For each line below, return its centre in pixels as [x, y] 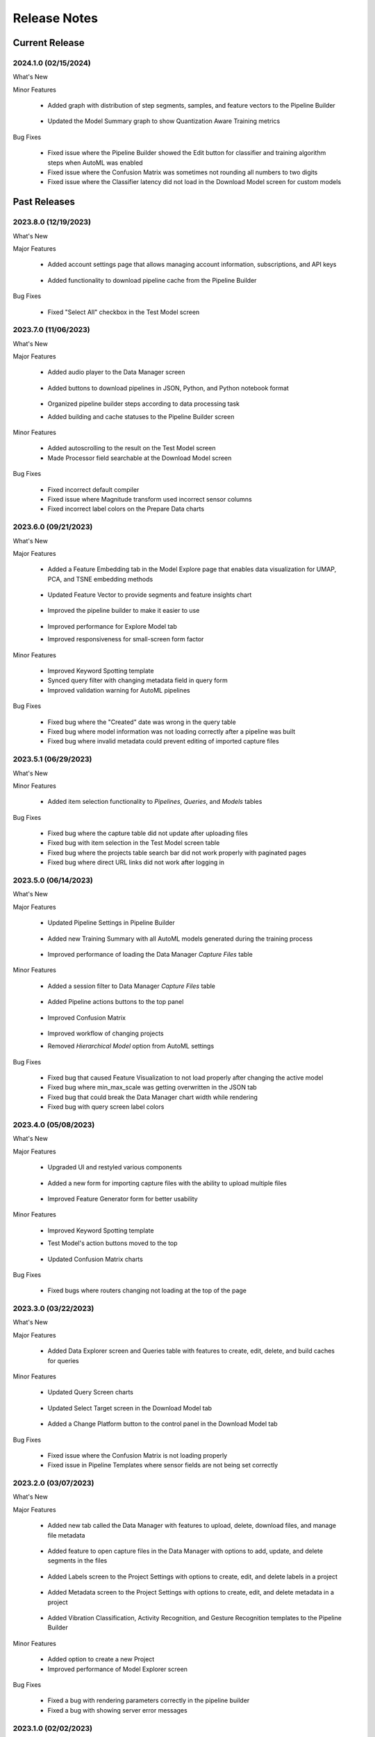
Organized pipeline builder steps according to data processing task [143, 404]
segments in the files [77, 1561]
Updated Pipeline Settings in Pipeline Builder [111, 923]
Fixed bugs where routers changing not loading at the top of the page [147, 1291]
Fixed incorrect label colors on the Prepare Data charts [126, 509]
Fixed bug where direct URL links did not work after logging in [136, 862]
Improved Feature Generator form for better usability [123, 1199]
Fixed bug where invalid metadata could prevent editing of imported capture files [163, 741]
